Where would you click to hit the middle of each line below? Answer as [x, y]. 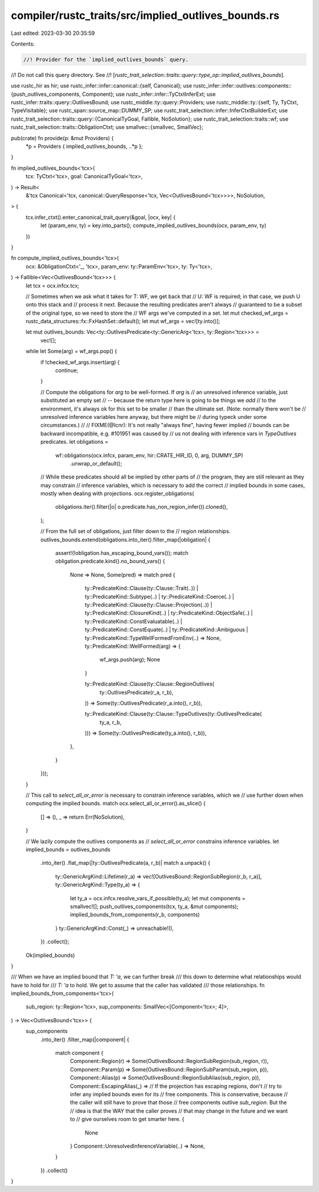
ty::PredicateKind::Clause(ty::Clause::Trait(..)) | [141, 588]
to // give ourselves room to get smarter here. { [127, 1119]
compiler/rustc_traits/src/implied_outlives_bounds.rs [145, 15]
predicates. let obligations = [74, 442]
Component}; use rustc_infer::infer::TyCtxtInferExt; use [149, 94]
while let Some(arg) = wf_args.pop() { [71, 351]
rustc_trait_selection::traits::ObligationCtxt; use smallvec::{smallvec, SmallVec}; [107, 127]
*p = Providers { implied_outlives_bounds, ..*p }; [84, 146]
